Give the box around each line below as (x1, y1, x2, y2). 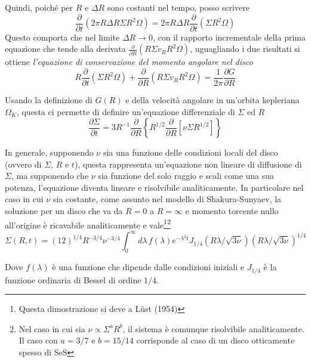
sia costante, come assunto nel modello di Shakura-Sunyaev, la (53, 193, 282, 205)
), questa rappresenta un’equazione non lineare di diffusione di (74, 157, 302, 170)
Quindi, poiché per (5, 1, 73, 13)
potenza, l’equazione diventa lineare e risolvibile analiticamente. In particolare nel (5, 181, 304, 193)
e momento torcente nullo (185, 205, 279, 217)
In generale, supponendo (5, 146, 94, 159)
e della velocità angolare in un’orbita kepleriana (125, 93, 300, 106)
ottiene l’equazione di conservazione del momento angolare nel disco (5, 55, 253, 68)
